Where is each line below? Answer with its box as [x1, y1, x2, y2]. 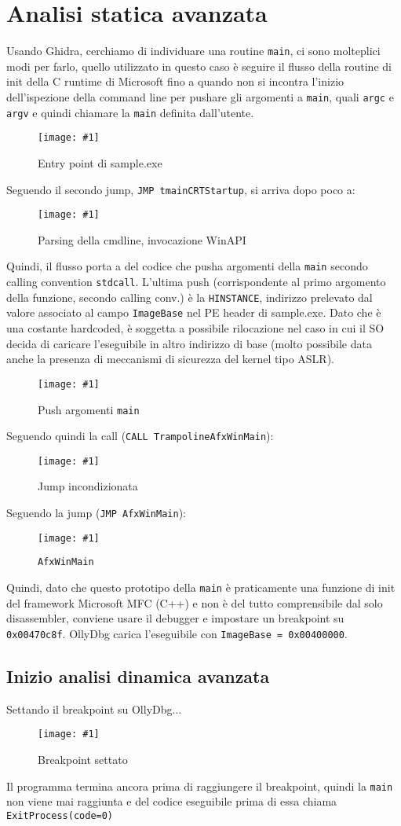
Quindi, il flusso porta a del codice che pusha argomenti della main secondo [6, 258, 368, 274]
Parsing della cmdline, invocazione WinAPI [38, 231, 246, 248]
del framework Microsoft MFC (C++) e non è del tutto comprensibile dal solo [6, 594, 383, 611]
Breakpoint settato [38, 751, 128, 767]
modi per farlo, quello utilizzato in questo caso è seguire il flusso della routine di [6, 57, 392, 74]
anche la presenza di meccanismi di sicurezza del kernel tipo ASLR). [6, 351, 334, 367]
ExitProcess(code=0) [6, 809, 114, 821]
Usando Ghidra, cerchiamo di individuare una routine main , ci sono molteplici [6, 42, 381, 59]
